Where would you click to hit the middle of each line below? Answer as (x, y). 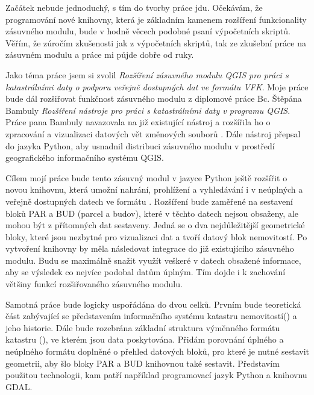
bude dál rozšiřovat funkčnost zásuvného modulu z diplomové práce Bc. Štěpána (154, 98)
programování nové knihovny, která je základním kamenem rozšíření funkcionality (156, 19)
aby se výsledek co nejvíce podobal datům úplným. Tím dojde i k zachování (146, 272)
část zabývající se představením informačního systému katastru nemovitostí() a (151, 316)
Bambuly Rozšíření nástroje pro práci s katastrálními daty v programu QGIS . (148, 110)
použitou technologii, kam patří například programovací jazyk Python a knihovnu (156, 375)
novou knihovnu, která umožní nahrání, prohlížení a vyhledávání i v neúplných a (154, 189)
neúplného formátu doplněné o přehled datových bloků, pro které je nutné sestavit (157, 351)
